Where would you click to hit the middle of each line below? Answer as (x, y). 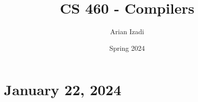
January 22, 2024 (63, 90)
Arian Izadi (127, 31)
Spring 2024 (127, 48)
